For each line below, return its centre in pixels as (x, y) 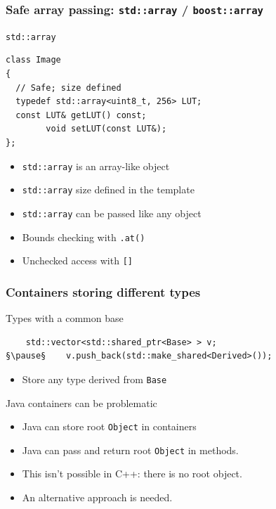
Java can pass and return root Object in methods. (130, 450)
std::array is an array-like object (96, 166)
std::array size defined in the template (108, 189)
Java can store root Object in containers (109, 426)
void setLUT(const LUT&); (106, 129)
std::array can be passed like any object (112, 213)
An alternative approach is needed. (97, 497)
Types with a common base (65, 318)
